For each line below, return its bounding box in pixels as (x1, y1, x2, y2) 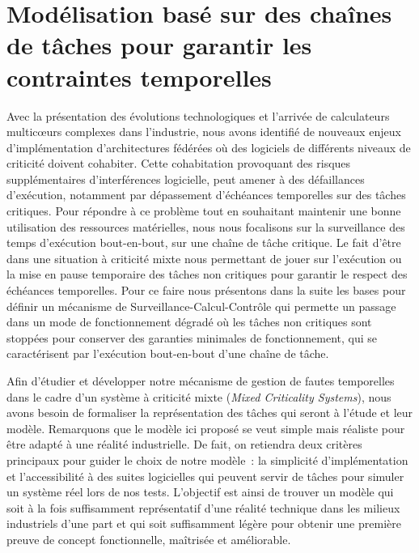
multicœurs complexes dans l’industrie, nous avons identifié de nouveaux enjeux (6, 123, 401, 140)
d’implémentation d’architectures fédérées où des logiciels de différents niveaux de (6, 138, 411, 155)
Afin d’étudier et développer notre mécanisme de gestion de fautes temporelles (6, 372, 395, 389)
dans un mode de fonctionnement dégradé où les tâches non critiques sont (6, 313, 372, 330)
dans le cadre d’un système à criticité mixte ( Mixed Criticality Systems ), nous (6, 388, 391, 405)
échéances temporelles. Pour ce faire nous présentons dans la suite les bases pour (6, 282, 406, 299)
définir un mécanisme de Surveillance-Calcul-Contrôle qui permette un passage (6, 297, 396, 314)
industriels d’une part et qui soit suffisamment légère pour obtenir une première (6, 515, 401, 532)
